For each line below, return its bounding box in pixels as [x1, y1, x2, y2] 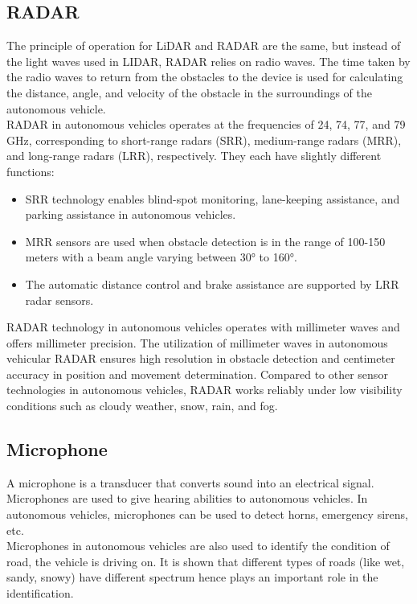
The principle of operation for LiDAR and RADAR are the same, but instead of [6, 37, 401, 54]
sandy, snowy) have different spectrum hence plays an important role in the [6, 569, 378, 586]
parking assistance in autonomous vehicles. [25, 206, 236, 223]
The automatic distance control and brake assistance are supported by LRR [25, 275, 399, 292]
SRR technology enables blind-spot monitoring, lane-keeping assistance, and [25, 190, 400, 207]
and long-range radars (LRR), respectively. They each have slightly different [6, 147, 382, 164]
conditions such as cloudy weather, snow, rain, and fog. [6, 397, 278, 414]
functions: [6, 162, 55, 179]
